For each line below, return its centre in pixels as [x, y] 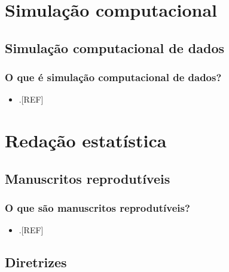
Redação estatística [86, 140]
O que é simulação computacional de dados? [113, 77]
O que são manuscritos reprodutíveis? [97, 208]
